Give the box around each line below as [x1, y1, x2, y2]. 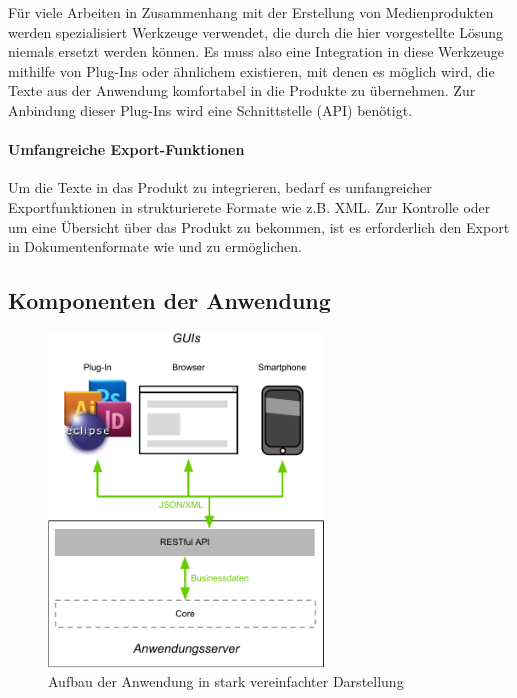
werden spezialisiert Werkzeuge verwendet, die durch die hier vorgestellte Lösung [8, 21, 504, 42]
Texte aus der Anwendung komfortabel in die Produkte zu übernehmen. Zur [8, 80, 476, 101]
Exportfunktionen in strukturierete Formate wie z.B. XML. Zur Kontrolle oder [8, 196, 491, 217]
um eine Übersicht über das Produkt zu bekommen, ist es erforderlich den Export [8, 216, 510, 237]
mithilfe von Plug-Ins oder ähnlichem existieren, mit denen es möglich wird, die [8, 60, 495, 81]
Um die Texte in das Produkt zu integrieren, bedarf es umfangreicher [8, 177, 432, 198]
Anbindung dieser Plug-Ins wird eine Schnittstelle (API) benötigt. [8, 99, 413, 120]
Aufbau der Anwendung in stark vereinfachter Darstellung [48, 671, 404, 692]
